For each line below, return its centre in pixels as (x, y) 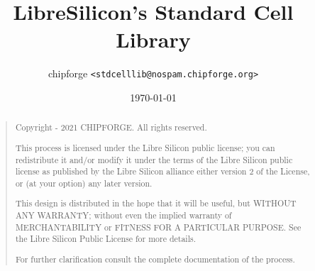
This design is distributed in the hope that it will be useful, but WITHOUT (156, 203)
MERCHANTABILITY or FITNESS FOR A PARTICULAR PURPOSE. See (158, 227)
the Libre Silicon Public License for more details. (105, 239)
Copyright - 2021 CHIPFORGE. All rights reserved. (111, 127)
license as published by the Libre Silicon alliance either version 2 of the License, (162, 171)
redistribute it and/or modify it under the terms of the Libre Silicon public (154, 159)
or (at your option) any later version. (84, 183)
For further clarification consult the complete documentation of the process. (155, 259)
